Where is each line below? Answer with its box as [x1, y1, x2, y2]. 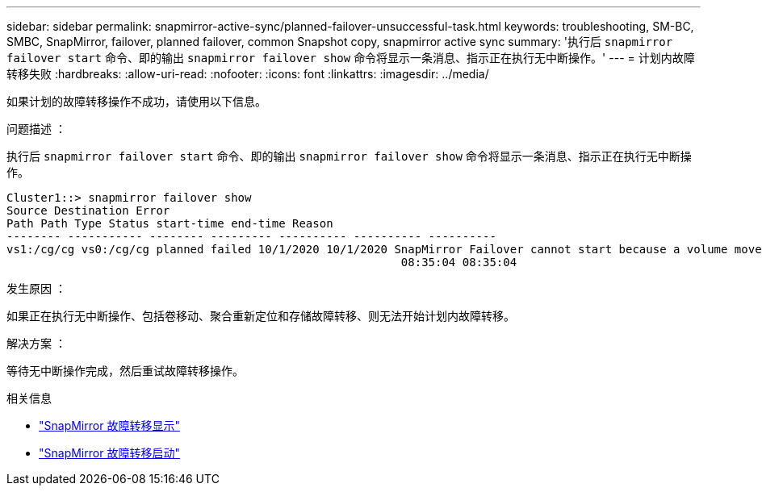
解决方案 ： [6, 336, 66, 350]
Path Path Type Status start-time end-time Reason [6, 217, 333, 230]
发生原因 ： [6, 281, 66, 295]
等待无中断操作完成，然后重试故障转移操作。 [6, 364, 244, 377]
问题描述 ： [6, 122, 66, 136]
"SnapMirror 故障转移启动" [39, 446, 180, 460]
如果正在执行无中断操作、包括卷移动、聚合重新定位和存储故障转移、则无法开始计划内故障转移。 [6, 309, 515, 323]
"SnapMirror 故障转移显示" [39, 419, 180, 432]
